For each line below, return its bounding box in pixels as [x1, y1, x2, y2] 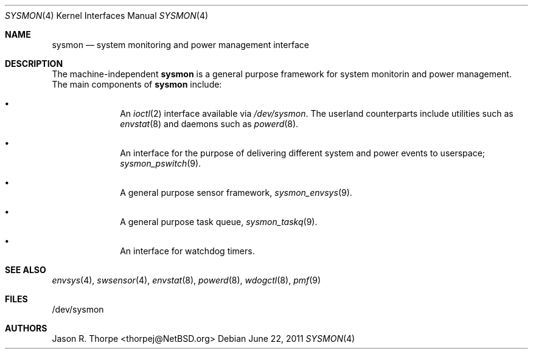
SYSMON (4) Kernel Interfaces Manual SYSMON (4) [5, 10, 209, 21]
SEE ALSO [5, 265, 46, 275]
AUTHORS [5, 323, 47, 333]
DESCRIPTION [5, 58, 63, 69]
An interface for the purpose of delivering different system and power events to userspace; [120, 148, 486, 158]
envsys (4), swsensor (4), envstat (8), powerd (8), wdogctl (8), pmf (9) [52, 275, 321, 285]
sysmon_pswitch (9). [120, 158, 201, 168]
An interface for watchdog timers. [120, 246, 255, 256]
